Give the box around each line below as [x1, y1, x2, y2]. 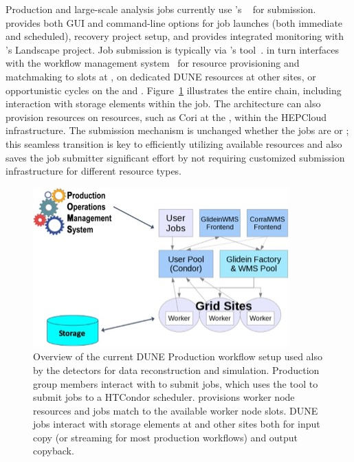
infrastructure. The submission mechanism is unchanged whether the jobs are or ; [5, 123, 349, 137]
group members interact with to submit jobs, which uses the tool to [33, 376, 318, 390]
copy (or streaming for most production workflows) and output [33, 430, 298, 444]
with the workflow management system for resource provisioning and [5, 56, 300, 70]
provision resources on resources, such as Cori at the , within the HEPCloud [5, 109, 327, 124]
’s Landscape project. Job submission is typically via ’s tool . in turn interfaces [5, 42, 339, 56]
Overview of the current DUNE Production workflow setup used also [33, 349, 323, 364]
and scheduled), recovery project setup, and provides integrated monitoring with [5, 29, 344, 43]
